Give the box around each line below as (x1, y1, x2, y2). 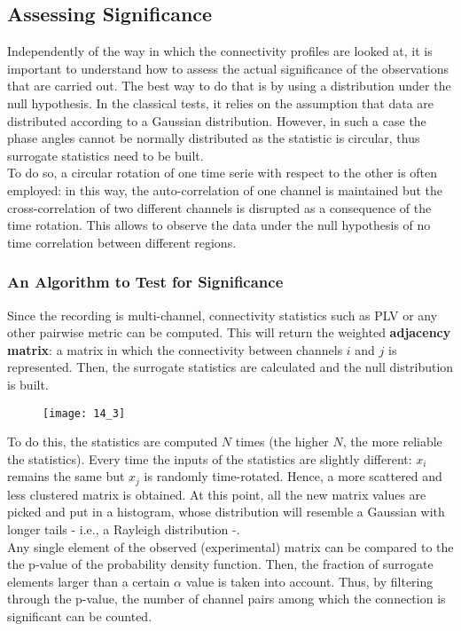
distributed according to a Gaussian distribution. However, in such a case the (7, 111, 426, 130)
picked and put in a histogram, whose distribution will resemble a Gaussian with (7, 502, 445, 521)
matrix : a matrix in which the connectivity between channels (7, 340, 343, 359)
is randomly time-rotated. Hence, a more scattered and (144, 467, 442, 485)
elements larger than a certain (7, 572, 170, 590)
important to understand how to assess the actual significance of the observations (7, 59, 449, 77)
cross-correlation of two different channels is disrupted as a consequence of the (7, 198, 432, 217)
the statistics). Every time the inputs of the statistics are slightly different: (7, 449, 412, 468)
